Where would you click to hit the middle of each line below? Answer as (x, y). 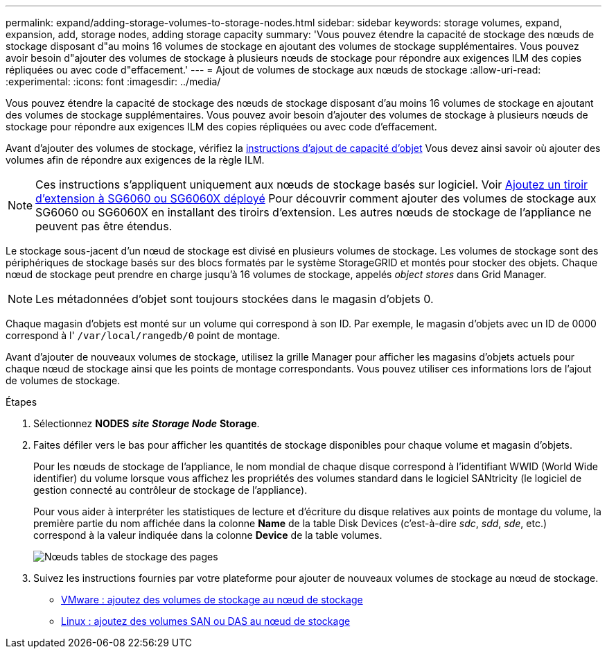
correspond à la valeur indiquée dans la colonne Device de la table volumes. (208, 535)
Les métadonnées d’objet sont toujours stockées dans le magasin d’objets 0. (235, 299)
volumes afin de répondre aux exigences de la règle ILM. (135, 160)
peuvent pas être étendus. (104, 226)
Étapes (21, 402)
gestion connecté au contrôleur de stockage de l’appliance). (170, 490)
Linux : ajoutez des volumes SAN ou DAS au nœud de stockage (206, 621)
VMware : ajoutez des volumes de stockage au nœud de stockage (212, 600)
